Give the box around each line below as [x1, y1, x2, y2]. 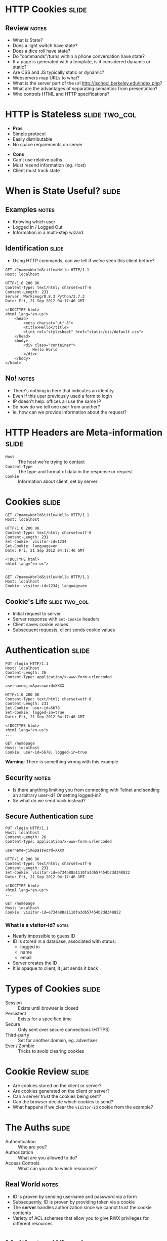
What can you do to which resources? [18, 1165, 97, 1171]
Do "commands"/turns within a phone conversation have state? [12, 53, 145, 59]
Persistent [5, 1011, 26, 1017]
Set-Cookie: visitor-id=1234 [5, 539, 67, 545]
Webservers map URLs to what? [12, 75, 80, 80]
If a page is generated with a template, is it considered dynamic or [12, 59, 151, 64]
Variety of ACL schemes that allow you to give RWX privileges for [12, 1215, 149, 1221]
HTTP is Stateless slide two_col [5, 109, 137, 120]
